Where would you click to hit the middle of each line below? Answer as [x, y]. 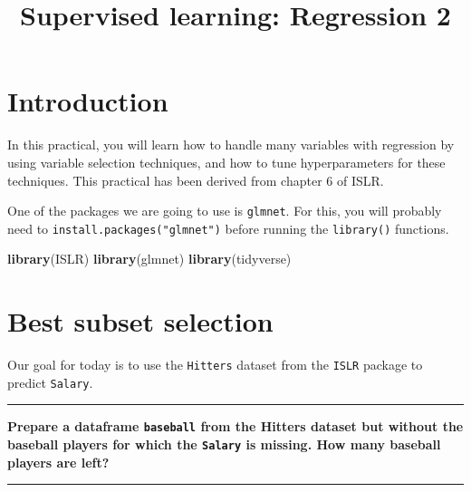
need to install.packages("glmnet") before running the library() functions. [228, 228]
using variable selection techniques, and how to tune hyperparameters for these [226, 162]
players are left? [58, 462]
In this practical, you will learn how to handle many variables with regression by [231, 145]
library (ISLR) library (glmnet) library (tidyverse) [149, 259]
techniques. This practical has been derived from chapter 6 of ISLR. [196, 180]
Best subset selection [140, 321]
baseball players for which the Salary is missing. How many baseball [224, 444]
